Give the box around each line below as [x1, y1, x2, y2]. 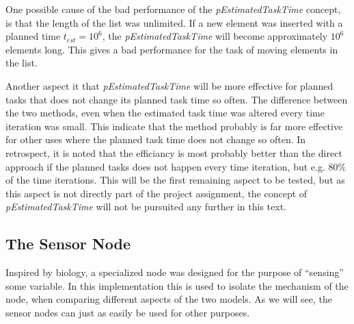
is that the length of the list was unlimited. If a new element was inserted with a [5, 15, 343, 29]
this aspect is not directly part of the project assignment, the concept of [5, 186, 308, 200]
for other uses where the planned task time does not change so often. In [5, 132, 306, 147]
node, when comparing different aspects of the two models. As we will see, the [5, 292, 332, 306]
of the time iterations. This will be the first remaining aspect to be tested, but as [5, 173, 345, 187]
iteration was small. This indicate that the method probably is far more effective [5, 119, 343, 133]
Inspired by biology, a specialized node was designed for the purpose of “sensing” [5, 265, 344, 279]
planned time [5, 29, 61, 43]
